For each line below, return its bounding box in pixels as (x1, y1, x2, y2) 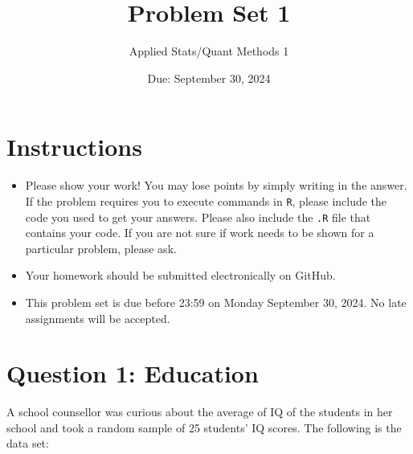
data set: (6, 435, 49, 452)
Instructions (6, 130, 142, 163)
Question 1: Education (6, 357, 259, 390)
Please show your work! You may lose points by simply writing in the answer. (25, 177, 407, 194)
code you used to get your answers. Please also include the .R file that (25, 208, 371, 225)
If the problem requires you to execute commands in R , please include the (25, 192, 387, 209)
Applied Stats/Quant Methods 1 (129, 43, 289, 59)
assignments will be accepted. (25, 309, 170, 326)
